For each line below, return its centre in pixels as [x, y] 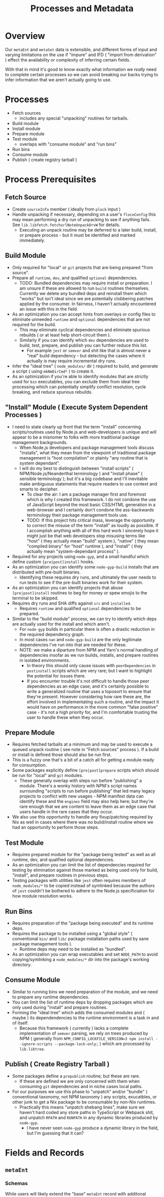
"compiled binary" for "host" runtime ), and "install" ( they [85, 546]
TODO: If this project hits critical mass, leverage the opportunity [91, 520]
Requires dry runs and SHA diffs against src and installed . [72, 603]
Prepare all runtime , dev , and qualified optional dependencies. [75, 278]
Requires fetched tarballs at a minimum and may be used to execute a [82, 744]
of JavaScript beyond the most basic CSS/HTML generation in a [91, 504]
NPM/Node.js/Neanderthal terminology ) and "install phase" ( [81, 473]
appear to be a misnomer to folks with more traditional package [76, 437]
